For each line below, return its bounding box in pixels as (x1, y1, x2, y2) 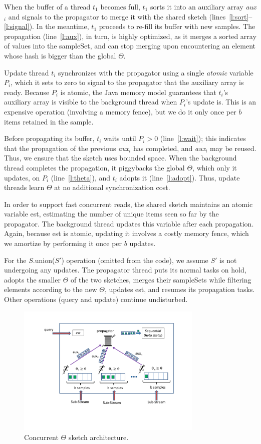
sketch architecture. (68, 431, 129, 442)
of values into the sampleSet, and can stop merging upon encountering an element (4, 40, 255, 51)
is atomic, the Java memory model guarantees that (60, 86, 216, 97)
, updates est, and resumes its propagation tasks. (104, 284, 255, 294)
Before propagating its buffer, (4, 133, 95, 143)
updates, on (4, 172, 40, 182)
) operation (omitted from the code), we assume (61, 254, 208, 265)
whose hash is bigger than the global (4, 50, 116, 60)
